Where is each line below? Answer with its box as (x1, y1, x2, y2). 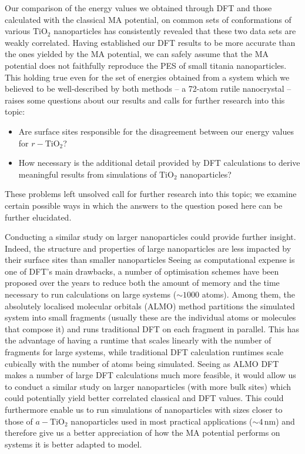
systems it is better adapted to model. (5, 438, 142, 450)
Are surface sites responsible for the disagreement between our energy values (18, 125, 294, 137)
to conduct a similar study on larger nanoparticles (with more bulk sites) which (5, 380, 291, 392)
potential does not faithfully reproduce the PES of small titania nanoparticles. (5, 59, 287, 71)
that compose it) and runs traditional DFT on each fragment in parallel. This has (5, 322, 299, 335)
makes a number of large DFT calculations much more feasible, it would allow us (5, 369, 296, 381)
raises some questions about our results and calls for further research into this (5, 94, 285, 106)
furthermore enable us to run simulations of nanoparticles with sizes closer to (5, 403, 283, 415)
